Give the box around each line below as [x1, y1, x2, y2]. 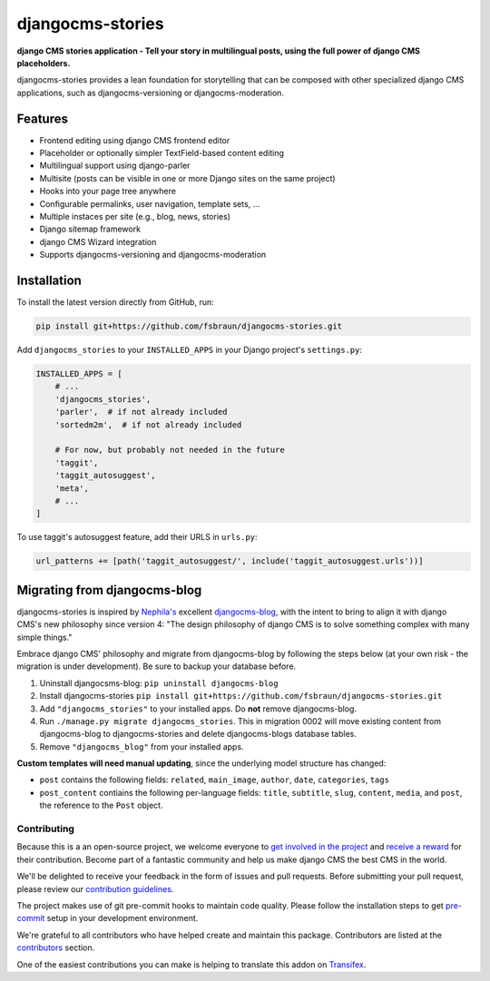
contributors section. [16, 942, 95, 953]
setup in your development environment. [46, 913, 199, 924]
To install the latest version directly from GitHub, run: [16, 297, 215, 308]
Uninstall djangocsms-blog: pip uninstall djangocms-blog [39, 677, 279, 689]
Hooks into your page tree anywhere [39, 186, 177, 197]
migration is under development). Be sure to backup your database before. [16, 661, 297, 672]
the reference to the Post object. [39, 800, 163, 811]
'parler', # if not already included [54, 407, 228, 417]
